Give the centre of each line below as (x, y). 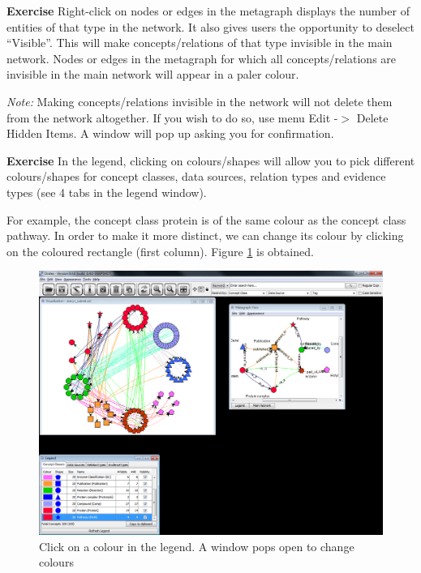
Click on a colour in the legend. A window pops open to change (197, 546)
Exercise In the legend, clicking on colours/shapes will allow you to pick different (211, 160)
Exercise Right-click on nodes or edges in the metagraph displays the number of (208, 11)
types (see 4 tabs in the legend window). (107, 192)
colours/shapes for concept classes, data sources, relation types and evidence (196, 176)
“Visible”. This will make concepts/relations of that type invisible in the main (200, 43)
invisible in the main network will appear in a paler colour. (153, 74)
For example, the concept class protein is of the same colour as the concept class (206, 219)
